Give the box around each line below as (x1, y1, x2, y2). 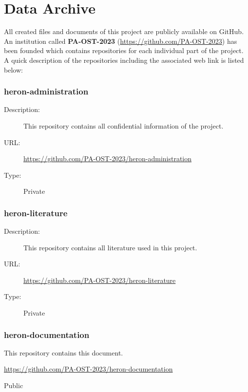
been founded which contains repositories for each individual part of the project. (4, 45, 244, 56)
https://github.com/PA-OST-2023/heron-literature (23, 275, 176, 285)
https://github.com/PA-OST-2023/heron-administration (23, 153, 192, 164)
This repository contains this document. (4, 347, 123, 357)
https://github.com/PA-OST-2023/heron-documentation (4, 364, 173, 374)
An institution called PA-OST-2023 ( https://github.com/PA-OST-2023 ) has (4, 36, 237, 46)
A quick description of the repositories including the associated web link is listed (4, 55, 244, 65)
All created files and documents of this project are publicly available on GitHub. (4, 26, 244, 37)
